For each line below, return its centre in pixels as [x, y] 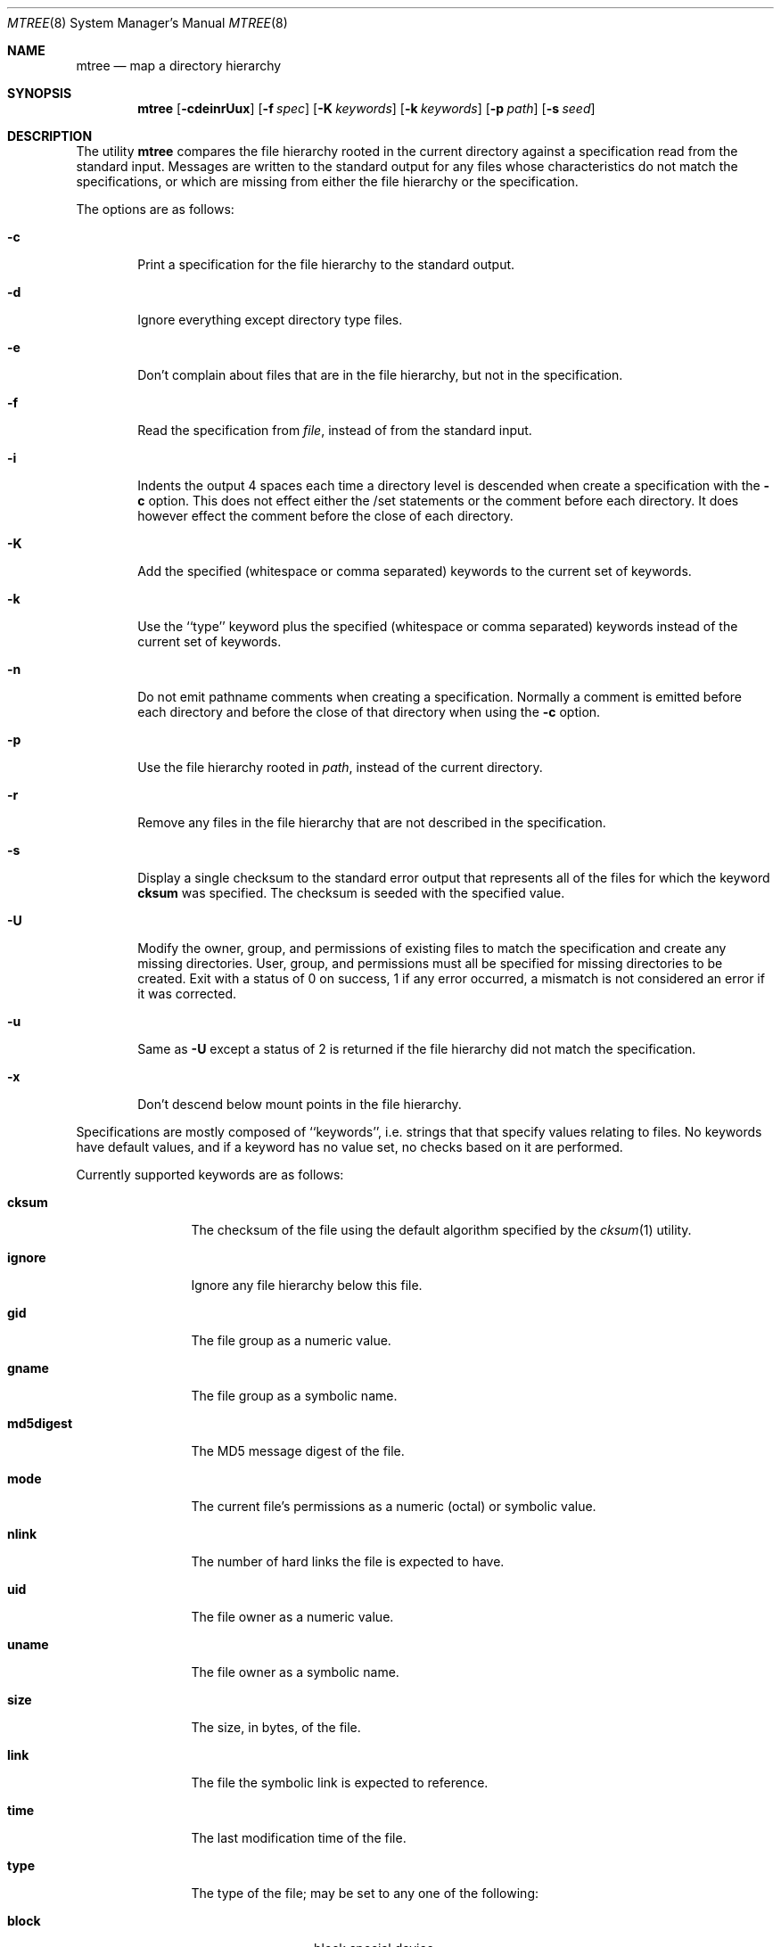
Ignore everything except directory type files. [270, 320]
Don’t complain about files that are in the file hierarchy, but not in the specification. [380, 375]
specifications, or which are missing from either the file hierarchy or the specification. [327, 181]
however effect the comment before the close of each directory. [325, 516]
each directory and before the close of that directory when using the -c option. [369, 712]
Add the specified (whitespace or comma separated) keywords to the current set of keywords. [415, 571]
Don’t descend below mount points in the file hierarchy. [300, 1104]
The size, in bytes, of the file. [276, 1727]
